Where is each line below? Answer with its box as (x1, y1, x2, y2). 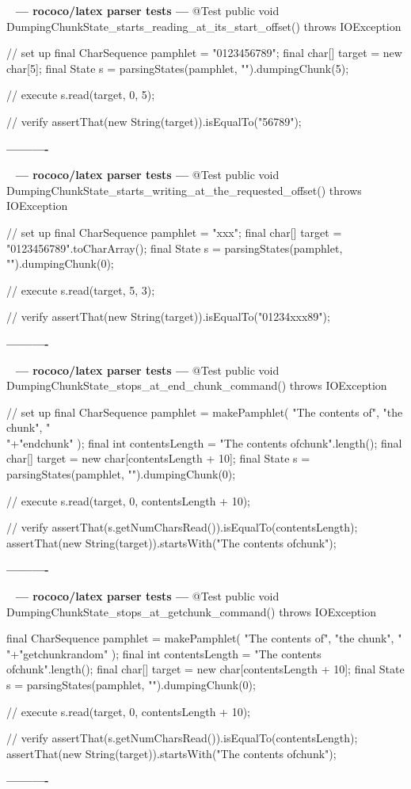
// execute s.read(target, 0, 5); (6, 86, 155, 103)
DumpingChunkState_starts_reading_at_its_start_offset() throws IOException (6, 17, 401, 34)
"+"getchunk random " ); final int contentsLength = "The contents (6, 645, 322, 661)
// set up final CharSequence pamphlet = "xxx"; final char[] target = (6, 223, 342, 240)
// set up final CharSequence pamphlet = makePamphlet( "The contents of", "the (6, 403, 403, 420)
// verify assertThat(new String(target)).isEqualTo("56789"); (6, 112, 302, 129)
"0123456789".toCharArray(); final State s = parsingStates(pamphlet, (6, 239, 343, 256)
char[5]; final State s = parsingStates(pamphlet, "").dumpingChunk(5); (6, 59, 349, 76)
